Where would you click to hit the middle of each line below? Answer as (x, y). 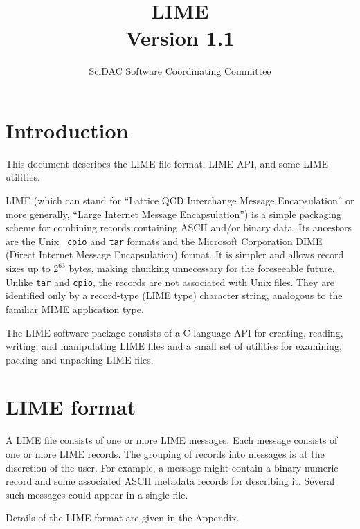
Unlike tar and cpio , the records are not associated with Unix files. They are (170, 281)
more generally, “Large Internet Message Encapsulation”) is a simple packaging (174, 214)
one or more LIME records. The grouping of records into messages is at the (165, 454)
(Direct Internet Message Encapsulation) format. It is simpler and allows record (175, 254)
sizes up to (28, 268)
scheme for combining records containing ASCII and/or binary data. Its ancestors (179, 227)
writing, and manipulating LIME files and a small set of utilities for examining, (174, 346)
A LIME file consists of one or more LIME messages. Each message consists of (172, 440)
